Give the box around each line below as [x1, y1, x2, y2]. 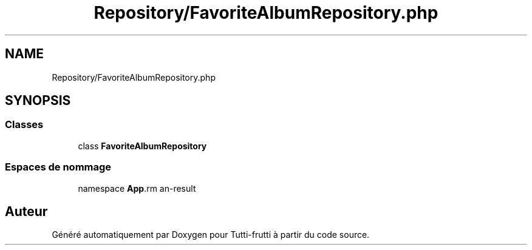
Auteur [5, 203, 48, 219]
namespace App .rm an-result [78, 183, 196, 194]
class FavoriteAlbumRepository [78, 140, 207, 151]
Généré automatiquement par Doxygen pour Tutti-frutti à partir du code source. [52, 229, 370, 240]
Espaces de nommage [5, 161, 112, 174]
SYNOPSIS [5, 93, 71, 109]
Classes [5, 118, 44, 131]
